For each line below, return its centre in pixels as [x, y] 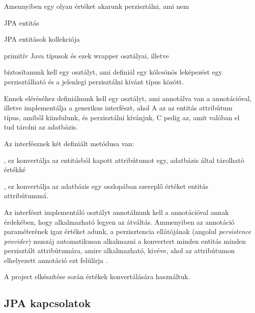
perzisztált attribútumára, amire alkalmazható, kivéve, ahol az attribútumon [119, 250]
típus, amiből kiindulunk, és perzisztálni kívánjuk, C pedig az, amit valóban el [122, 117]
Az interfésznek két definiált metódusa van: [69, 143]
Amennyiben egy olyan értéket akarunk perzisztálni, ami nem [97, 6]
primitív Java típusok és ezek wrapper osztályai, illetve [86, 55]
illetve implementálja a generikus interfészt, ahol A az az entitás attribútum [118, 108]
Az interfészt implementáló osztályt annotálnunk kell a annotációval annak [116, 212]
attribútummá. [26, 196]
